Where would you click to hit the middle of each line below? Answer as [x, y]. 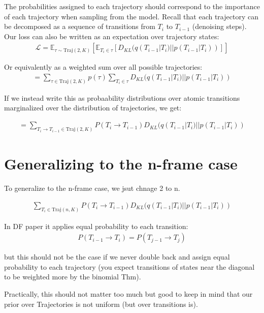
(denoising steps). [219, 26]
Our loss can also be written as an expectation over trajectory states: [112, 36]
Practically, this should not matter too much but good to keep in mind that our [128, 293]
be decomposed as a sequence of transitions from [80, 26]
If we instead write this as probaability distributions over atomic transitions [122, 97]
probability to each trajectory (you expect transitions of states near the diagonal [129, 266]
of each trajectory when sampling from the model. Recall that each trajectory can [131, 16]
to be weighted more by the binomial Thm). [73, 277]
